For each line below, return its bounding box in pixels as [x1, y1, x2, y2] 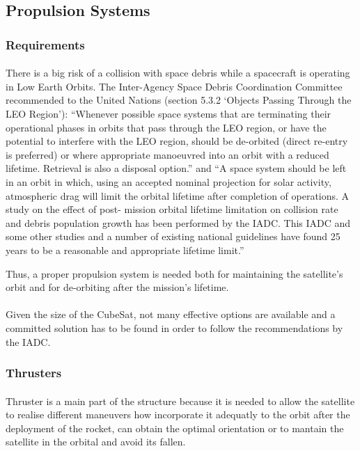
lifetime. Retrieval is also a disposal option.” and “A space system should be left [6, 161, 347, 175]
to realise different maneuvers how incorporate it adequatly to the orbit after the [6, 407, 350, 422]
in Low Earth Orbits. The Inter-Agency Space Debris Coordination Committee [6, 79, 343, 93]
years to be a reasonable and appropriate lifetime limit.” [6, 242, 244, 257]
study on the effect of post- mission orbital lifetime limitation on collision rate [6, 202, 338, 216]
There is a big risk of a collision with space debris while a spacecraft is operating [6, 65, 350, 80]
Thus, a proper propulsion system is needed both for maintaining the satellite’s [6, 266, 343, 280]
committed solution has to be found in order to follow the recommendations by [6, 320, 343, 335]
